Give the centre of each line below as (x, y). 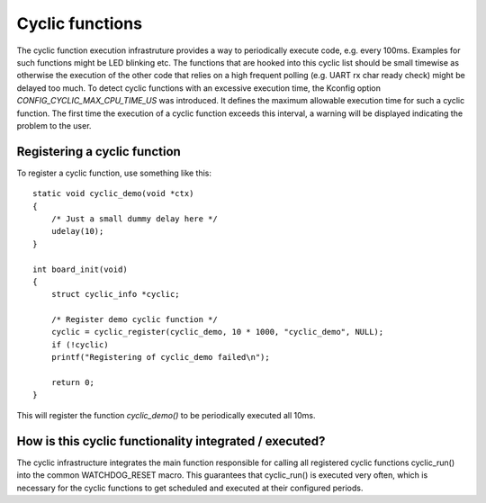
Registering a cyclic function (99, 152)
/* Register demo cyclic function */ (134, 320)
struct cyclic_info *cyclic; (115, 294)
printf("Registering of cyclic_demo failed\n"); (160, 357)
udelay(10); (77, 231)
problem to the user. (54, 125)
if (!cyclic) (80, 345)
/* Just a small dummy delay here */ (134, 219)
